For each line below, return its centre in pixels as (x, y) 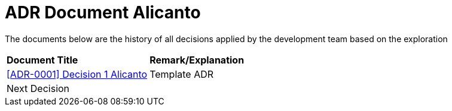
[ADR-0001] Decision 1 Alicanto (77, 74)
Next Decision (38, 88)
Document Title (42, 60)
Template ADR (182, 74)
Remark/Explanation (197, 60)
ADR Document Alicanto (103, 12)
